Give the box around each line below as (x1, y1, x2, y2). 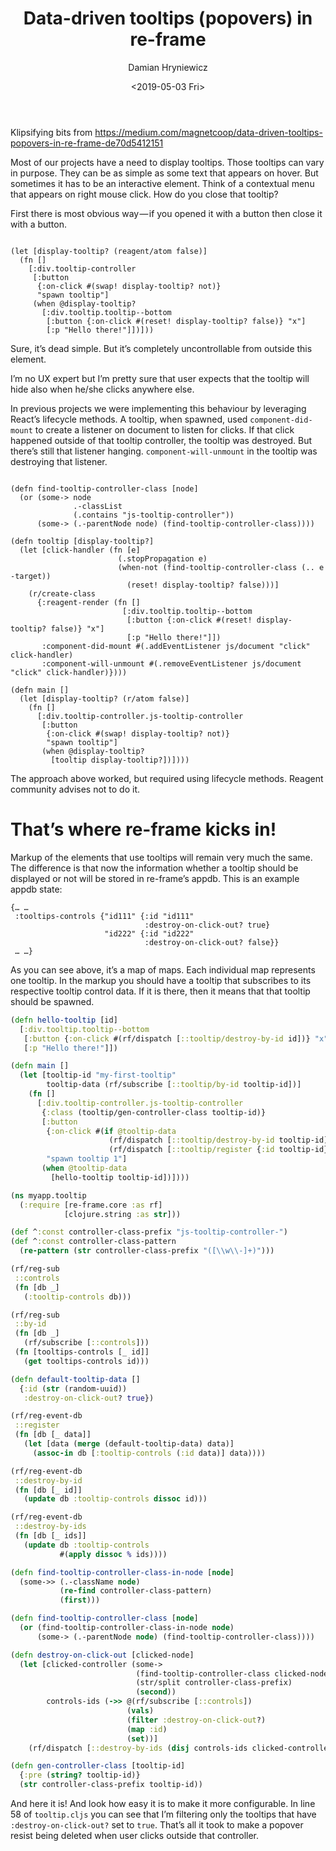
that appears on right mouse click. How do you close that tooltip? (10, 188, 279, 200)
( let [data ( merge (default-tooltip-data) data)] (23, 1439, 235, 1449)
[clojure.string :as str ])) (63, 1209, 182, 1219)
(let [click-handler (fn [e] (19, 545, 141, 555)
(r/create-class (28, 588, 97, 599)
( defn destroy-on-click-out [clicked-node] (10, 1650, 195, 1660)
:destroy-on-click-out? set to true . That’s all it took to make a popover (10, 1819, 304, 1831)
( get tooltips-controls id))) (23, 1356, 150, 1366)
